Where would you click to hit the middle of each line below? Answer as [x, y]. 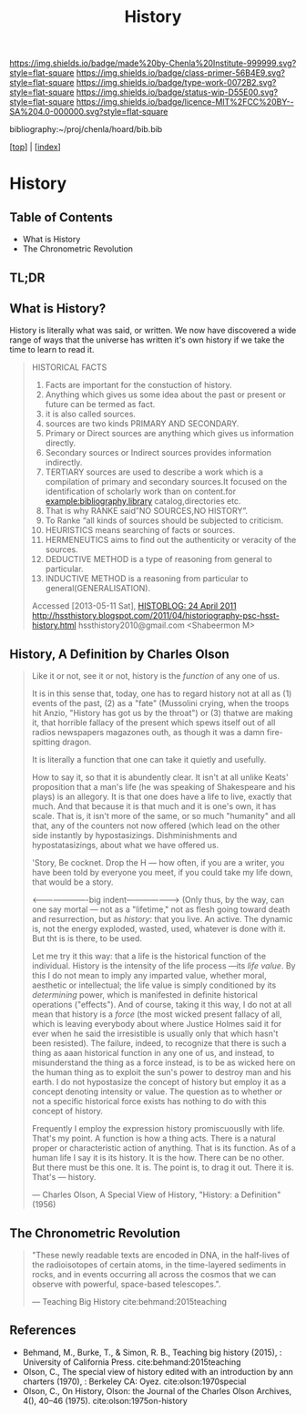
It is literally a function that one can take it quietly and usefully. [149, 760]
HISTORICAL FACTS [69, 367]
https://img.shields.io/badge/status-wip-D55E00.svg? [177, 92]
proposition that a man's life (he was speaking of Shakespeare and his [163, 787]
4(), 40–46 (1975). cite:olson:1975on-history [105, 1400]
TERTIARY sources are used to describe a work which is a [154, 472]
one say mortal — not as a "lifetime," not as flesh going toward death [161, 909]
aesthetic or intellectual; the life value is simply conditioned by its [154, 985]
